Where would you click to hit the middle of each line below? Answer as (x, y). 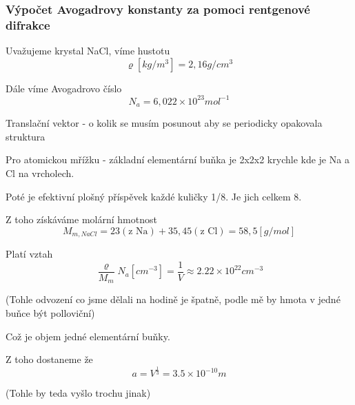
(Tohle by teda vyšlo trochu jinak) (78, 393)
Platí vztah (29, 254)
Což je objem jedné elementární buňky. (88, 336)
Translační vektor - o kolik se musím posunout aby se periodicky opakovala (164, 123)
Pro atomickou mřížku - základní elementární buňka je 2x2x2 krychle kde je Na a (177, 159)
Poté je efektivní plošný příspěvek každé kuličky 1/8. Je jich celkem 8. (154, 196)
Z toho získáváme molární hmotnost (81, 219)
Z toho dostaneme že (49, 359)
